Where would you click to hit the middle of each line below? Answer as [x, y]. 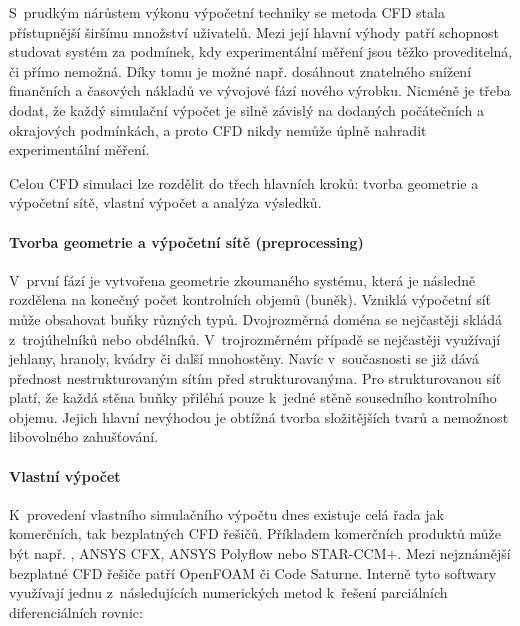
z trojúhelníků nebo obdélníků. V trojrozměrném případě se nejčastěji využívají [255, 338]
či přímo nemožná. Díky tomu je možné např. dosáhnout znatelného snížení [240, 70]
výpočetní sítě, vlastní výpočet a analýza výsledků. [165, 202]
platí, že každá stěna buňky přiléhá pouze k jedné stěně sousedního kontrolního [253, 397]
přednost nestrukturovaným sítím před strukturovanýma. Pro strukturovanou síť [255, 377]
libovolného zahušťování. [84, 436]
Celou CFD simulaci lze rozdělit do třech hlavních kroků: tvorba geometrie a [244, 182]
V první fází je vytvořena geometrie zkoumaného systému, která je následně [242, 279]
